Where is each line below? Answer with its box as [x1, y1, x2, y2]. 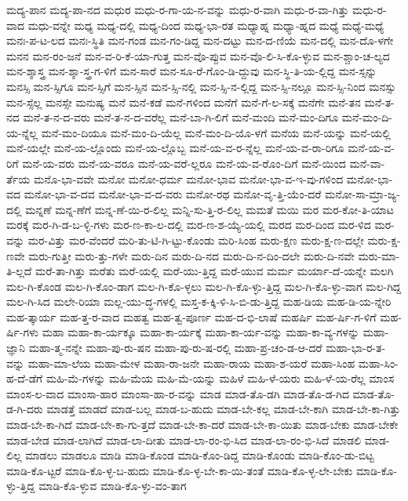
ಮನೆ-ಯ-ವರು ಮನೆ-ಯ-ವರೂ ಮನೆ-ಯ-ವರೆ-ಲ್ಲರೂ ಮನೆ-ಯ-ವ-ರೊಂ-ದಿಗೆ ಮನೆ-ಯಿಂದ [22, 154, 346, 171]
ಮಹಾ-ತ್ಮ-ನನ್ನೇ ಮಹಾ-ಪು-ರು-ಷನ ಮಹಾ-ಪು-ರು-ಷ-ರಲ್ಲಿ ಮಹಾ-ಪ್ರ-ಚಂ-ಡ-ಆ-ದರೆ [28, 339, 322, 356]
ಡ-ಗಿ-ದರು [6, 401, 43, 417]
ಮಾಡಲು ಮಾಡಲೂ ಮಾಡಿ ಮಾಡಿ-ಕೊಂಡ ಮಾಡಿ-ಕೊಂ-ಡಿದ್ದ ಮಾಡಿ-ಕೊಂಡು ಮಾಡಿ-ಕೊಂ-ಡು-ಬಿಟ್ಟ [25, 447, 374, 463]
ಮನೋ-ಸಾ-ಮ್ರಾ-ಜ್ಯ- [325, 186, 400, 202]
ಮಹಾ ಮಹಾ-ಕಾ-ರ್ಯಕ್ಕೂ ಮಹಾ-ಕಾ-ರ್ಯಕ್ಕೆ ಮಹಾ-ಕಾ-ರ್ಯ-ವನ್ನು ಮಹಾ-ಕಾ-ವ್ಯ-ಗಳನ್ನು [42, 324, 360, 340]
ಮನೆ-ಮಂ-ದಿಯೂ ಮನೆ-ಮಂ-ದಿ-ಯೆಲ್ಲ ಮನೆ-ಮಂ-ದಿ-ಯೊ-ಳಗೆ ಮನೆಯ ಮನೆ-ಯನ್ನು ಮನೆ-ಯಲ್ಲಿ [41, 124, 391, 140]
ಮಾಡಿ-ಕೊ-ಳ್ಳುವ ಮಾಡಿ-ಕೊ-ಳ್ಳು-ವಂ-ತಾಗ [38, 477, 187, 494]
